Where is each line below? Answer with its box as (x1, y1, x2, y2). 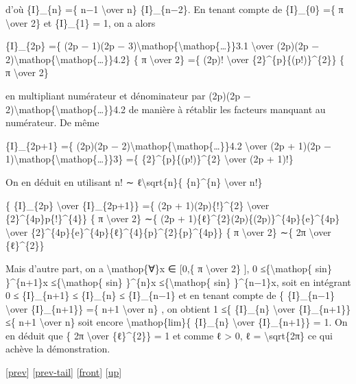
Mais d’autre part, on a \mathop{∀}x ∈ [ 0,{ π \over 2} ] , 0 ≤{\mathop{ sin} (5, 261, 332, 275)
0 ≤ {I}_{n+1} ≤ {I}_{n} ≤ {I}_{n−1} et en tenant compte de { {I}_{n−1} (5, 288, 335, 302)
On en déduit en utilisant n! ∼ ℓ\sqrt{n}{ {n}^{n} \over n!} (5, 174, 263, 189)
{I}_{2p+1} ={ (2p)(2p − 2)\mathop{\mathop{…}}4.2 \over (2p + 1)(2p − (5, 138, 331, 152)
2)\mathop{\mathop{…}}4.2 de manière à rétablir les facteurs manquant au (5, 101, 326, 116)
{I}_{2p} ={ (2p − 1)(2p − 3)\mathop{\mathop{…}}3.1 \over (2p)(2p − (5, 38, 320, 53)
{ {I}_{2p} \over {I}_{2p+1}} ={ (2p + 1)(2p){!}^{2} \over (5, 197, 270, 212)
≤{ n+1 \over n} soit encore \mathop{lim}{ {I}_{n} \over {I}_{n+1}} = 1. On (5, 315, 348, 329)
